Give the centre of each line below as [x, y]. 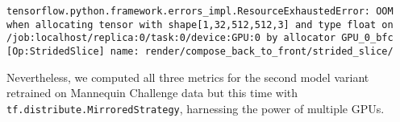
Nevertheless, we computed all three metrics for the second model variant [188, 77]
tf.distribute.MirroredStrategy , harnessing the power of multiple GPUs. [196, 108]
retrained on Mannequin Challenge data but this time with [152, 93]
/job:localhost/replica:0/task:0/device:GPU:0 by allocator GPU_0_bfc [200, 38]
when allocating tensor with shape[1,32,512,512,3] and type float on [200, 24]
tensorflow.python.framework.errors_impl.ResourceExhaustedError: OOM [200, 11]
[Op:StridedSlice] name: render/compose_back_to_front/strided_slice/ [200, 51]
